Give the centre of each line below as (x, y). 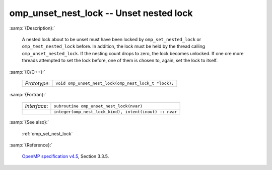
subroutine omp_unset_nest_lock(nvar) (98, 106)
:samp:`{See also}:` (29, 122)
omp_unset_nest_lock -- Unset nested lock (101, 13)
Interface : (37, 106)
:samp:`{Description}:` (32, 28)
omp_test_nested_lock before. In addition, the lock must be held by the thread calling (114, 46)
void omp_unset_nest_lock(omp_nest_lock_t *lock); (115, 83)
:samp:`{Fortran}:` (28, 94)
